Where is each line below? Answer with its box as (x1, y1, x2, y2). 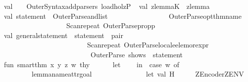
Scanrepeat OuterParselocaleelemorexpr (87, 40, 209, 50)
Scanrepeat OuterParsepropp (66, 20, 155, 31)
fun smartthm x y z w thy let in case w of (4, 59, 180, 69)
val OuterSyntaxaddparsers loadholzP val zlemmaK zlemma (4, 1, 210, 11)
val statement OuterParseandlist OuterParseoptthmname (4, 10, 242, 21)
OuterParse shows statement (90, 49, 183, 59)
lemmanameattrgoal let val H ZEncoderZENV (31, 69, 244, 79)
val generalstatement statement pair (4, 30, 123, 40)
